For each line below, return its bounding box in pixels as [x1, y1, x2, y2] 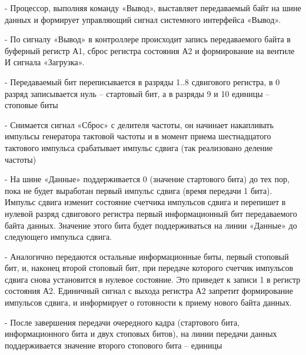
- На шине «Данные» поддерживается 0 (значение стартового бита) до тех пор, [5, 173, 290, 185]
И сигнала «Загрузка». [5, 56, 85, 68]
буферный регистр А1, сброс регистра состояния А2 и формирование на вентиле [5, 44, 295, 56]
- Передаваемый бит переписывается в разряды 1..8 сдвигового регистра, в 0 [5, 75, 280, 88]
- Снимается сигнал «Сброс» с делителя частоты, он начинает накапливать [5, 118, 274, 130]
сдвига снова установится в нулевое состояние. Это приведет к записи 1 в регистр [5, 273, 301, 285]
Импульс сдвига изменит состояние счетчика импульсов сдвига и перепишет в [5, 196, 286, 208]
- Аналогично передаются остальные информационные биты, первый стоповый [5, 250, 289, 262]
